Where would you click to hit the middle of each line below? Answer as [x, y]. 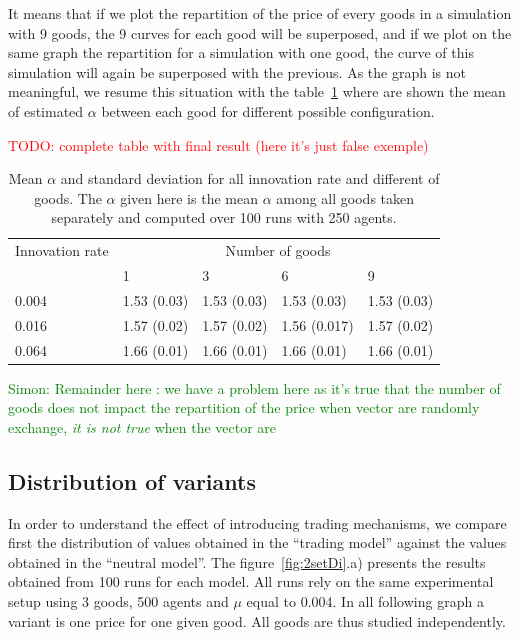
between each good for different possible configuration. [268, 110]
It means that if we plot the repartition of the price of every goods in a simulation [260, 13]
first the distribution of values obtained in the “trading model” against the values [257, 542]
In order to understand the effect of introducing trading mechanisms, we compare [257, 522]
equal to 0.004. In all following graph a [365, 601]
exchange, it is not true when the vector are [142, 426]
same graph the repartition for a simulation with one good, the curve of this [241, 52]
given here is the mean [189, 197]
